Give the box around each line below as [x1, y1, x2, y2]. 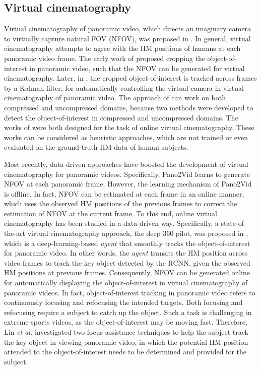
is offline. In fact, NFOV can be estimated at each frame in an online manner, [4, 188, 244, 199]
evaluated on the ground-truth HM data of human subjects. [4, 142, 188, 152]
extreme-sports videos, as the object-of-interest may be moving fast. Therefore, [4, 317, 247, 327]
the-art [4, 228, 26, 238]
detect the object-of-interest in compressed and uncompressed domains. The [4, 112, 238, 122]
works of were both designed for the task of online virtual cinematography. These [4, 122, 254, 133]
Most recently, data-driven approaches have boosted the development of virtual [4, 158, 248, 169]
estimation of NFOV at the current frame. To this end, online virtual [4, 208, 217, 218]
